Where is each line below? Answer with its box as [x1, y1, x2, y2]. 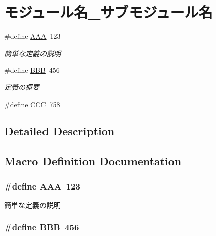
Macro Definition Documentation [4, 153, 182, 169]
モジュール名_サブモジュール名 [4, 2, 213, 22]
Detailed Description [4, 123, 115, 139]
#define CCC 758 [4, 99, 60, 109]
